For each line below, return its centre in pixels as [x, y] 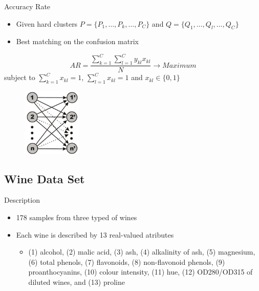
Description [22, 200]
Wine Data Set [45, 178]
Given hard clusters [47, 23]
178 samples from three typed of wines [77, 217]
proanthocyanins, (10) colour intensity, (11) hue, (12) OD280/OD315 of [141, 272]
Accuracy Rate [27, 6]
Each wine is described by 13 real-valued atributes [95, 234]
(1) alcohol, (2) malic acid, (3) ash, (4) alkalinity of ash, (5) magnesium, [142, 252]
